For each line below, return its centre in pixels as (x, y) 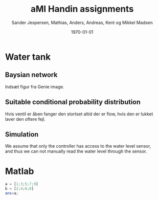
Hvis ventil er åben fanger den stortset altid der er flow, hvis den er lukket (79, 114)
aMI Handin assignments (82, 9)
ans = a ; (12, 193)
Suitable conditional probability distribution (73, 102)
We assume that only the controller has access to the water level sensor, (78, 146)
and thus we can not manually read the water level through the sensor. (76, 151)
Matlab (20, 171)
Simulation (22, 134)
